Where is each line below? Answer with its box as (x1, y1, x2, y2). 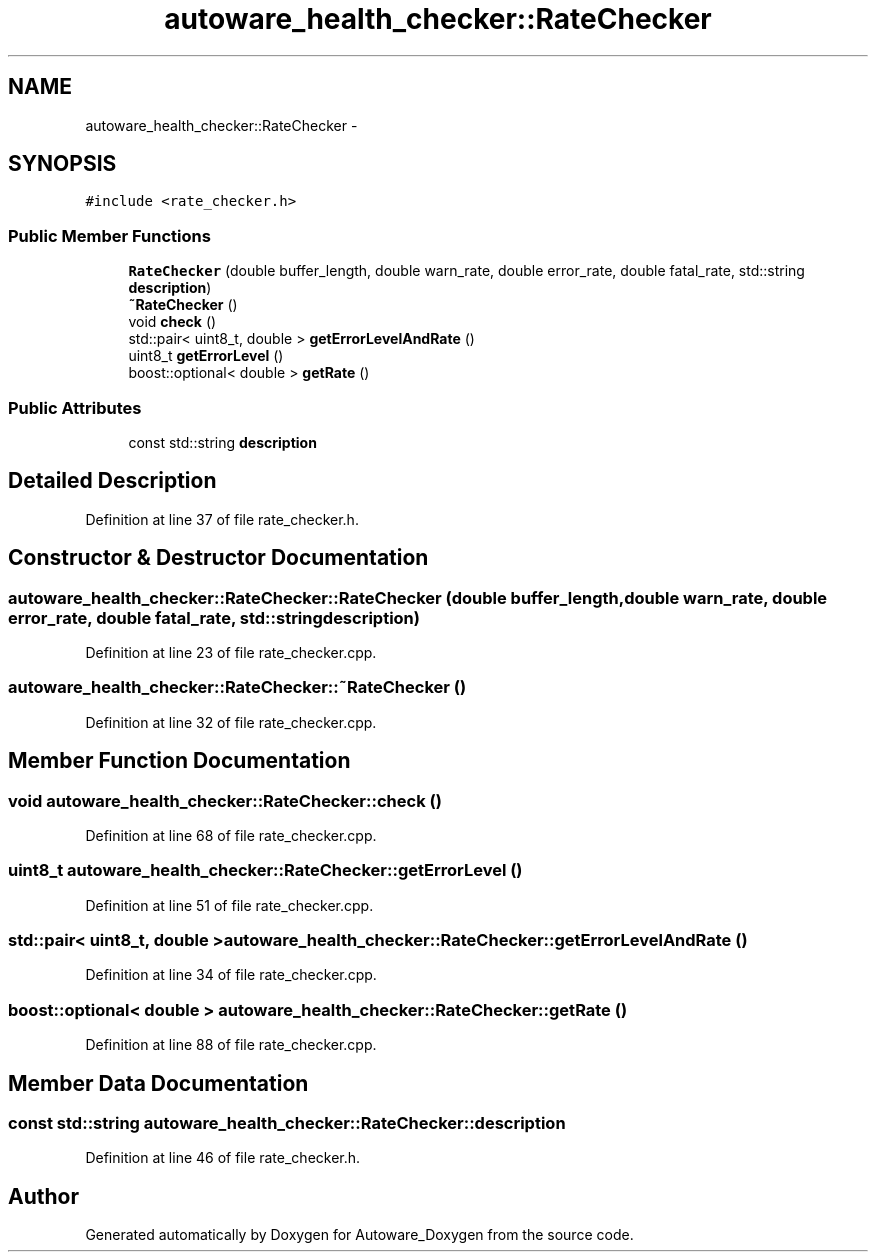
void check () (128, 313, 217, 331)
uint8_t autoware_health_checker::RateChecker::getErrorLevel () (8, 860, 523, 881)
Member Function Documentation (8, 748, 351, 774)
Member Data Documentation (8, 1070, 309, 1096)
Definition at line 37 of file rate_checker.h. (85, 510, 359, 528)
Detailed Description (8, 468, 217, 494)
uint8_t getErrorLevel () (128, 347, 284, 365)
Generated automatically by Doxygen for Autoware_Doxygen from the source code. (85, 1226, 634, 1244)
